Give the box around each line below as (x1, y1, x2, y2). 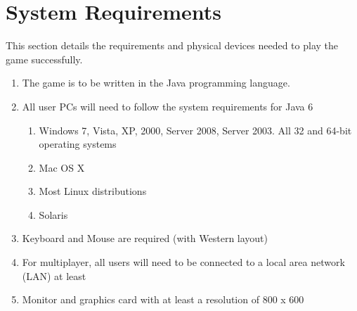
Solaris (39, 207, 68, 222)
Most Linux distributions (39, 184, 147, 198)
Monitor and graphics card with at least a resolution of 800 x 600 (22, 292, 304, 307)
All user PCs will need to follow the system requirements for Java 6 (22, 99, 313, 113)
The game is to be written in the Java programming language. (22, 75, 290, 90)
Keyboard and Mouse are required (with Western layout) (22, 231, 268, 246)
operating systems (39, 137, 117, 151)
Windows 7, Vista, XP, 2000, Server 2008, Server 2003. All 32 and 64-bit (39, 122, 352, 137)
